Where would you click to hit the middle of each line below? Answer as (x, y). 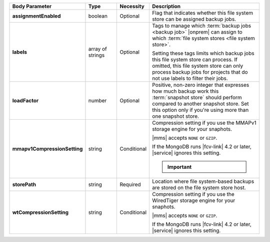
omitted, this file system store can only (198, 66)
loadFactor (25, 100)
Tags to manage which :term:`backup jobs (202, 26)
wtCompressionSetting (40, 212)
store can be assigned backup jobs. (194, 19)
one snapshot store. (176, 116)
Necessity (132, 6)
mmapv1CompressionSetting (47, 149)
